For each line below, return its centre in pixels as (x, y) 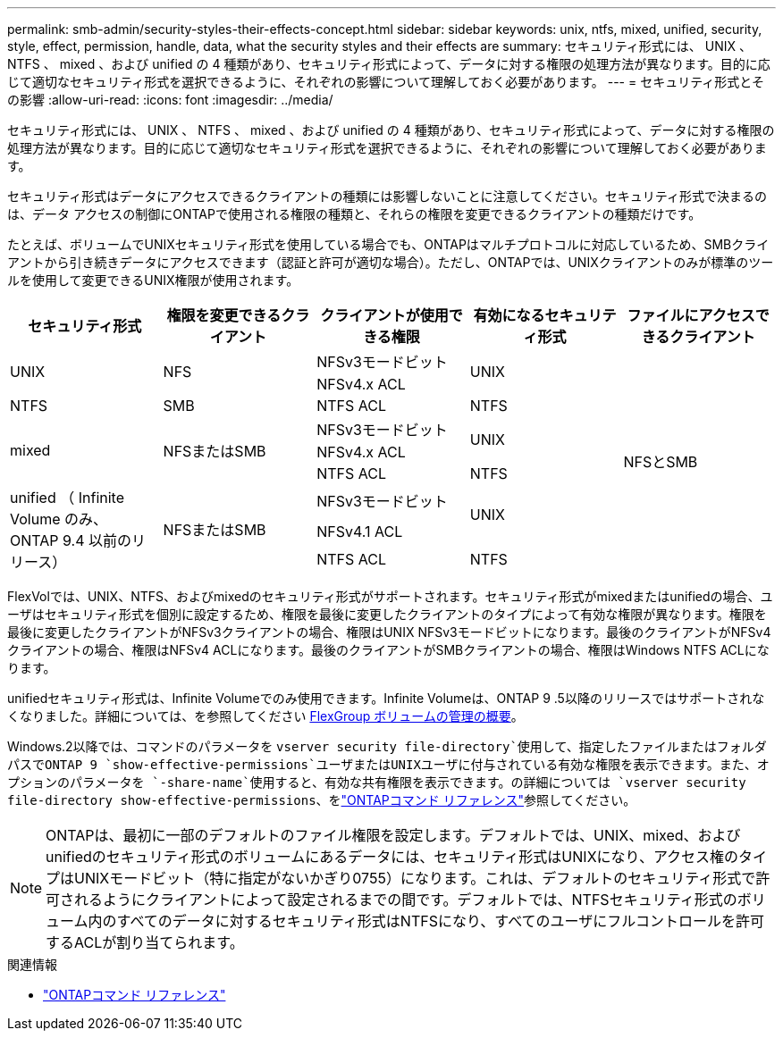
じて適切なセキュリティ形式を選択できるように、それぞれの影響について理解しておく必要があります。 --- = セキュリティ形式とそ (386, 82)
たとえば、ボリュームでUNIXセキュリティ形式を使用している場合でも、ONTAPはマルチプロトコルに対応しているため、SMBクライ (388, 244)
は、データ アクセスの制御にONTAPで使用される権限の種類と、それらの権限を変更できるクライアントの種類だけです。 (354, 214)
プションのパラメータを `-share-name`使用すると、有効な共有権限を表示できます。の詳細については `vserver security (377, 783)
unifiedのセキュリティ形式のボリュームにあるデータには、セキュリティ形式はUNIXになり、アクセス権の (392, 857)
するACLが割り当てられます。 (145, 942)
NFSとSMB (661, 462)
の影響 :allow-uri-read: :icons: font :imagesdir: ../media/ (170, 100)
